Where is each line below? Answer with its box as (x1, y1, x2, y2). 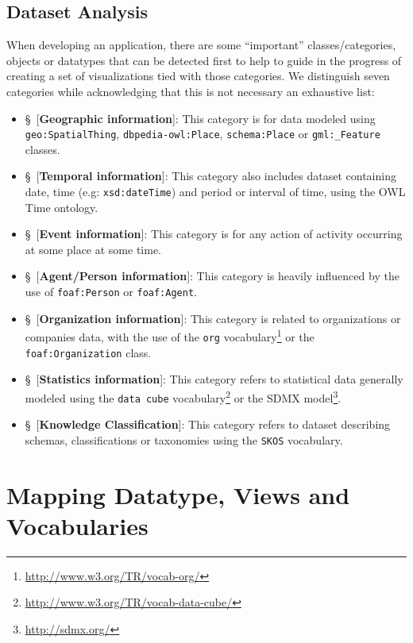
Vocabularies (6, 509, 149, 541)
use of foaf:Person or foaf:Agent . (25, 283, 197, 300)
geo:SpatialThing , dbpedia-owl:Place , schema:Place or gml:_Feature (25, 125, 380, 142)
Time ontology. (25, 198, 98, 215)
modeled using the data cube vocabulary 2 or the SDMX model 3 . (25, 387, 342, 406)
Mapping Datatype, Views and (6, 478, 350, 510)
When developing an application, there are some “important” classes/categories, (6, 37, 396, 53)
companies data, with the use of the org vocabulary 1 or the (25, 326, 315, 345)
